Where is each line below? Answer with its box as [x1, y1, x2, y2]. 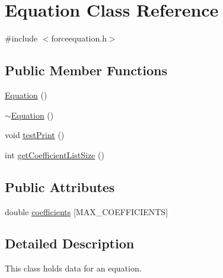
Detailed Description [5, 234, 135, 253]
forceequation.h [51, 32, 107, 44]
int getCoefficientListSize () [5, 148, 104, 161]
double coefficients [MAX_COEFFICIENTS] [5, 205, 168, 218]
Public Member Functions [5, 61, 167, 79]
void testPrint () [5, 129, 65, 141]
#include [5, 32, 38, 44]
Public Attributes [5, 177, 115, 196]
